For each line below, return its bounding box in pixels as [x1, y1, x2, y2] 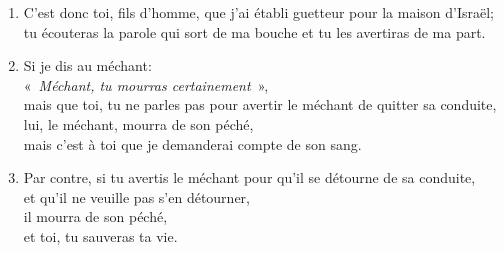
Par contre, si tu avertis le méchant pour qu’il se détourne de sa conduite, [23, 167, 476, 188]
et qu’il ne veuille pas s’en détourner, [23, 186, 250, 207]
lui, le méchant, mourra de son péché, [23, 113, 254, 134]
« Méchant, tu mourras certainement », [23, 74, 269, 95]
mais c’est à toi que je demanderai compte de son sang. [23, 133, 362, 154]
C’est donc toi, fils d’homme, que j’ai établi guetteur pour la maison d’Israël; [23, 2, 495, 22]
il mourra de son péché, [23, 206, 168, 227]
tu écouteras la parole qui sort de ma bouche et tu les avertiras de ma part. [23, 21, 486, 42]
